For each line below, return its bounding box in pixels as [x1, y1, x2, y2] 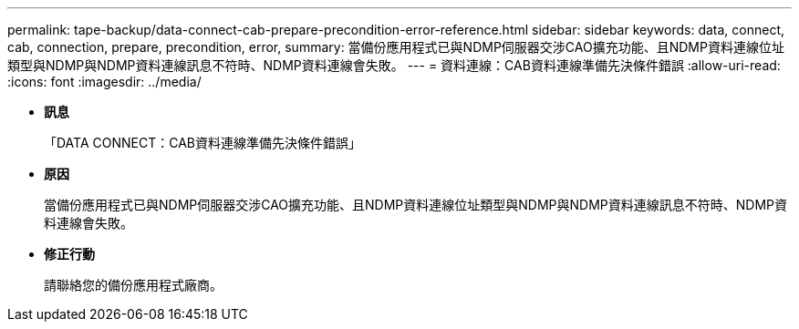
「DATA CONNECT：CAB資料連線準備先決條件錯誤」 [44, 135, 362, 150]
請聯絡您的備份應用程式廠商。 [44, 277, 223, 293]
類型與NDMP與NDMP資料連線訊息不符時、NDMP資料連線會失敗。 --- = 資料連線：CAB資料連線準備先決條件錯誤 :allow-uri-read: [7, 57, 781, 73]
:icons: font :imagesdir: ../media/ [7, 74, 202, 89]
